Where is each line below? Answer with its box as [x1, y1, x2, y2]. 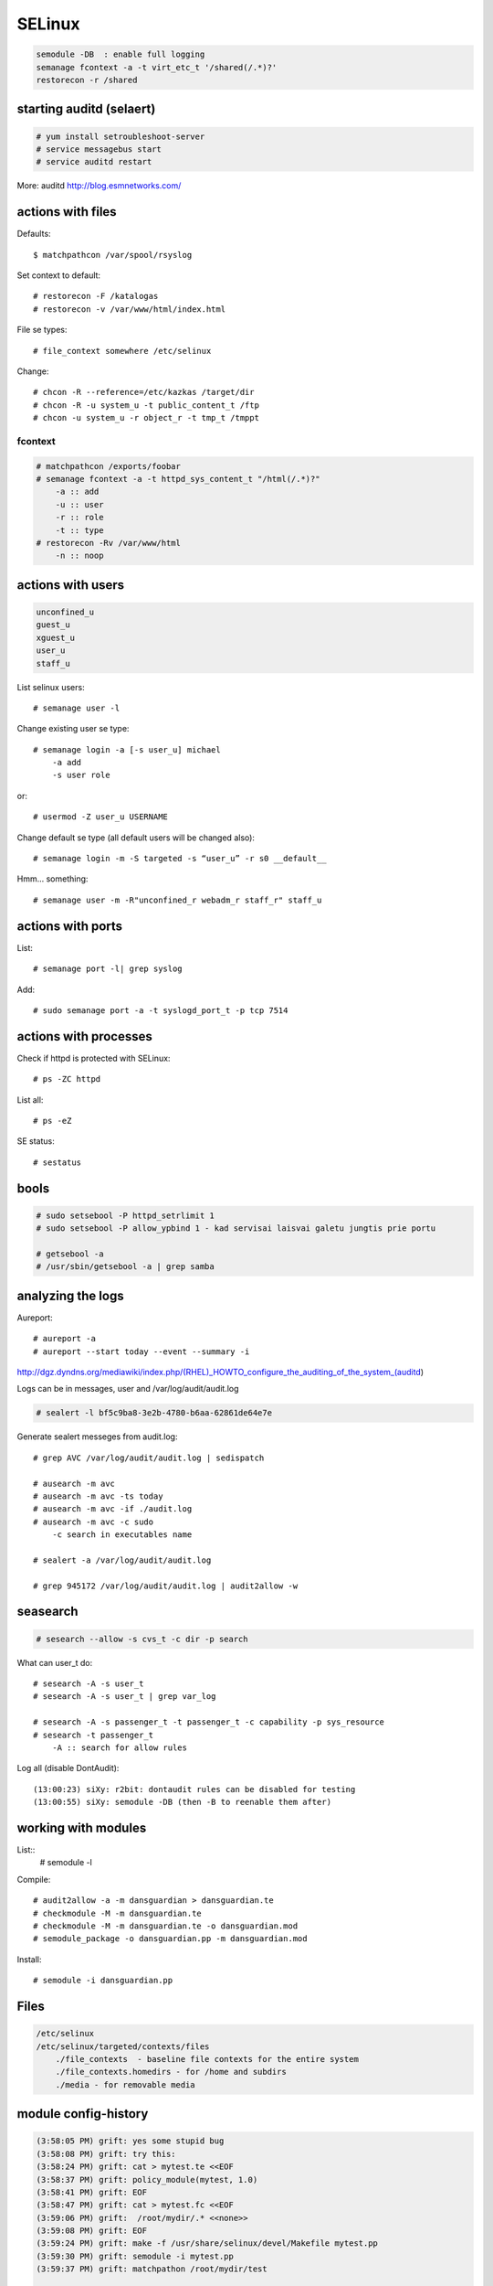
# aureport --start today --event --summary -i [33, 1346, 250, 1357]
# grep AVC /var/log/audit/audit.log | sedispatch [33, 1452, 265, 1463]
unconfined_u [36, 606, 95, 617]
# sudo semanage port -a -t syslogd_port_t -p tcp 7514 [33, 1005, 288, 1015]
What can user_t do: [16, 1657, 93, 1668]
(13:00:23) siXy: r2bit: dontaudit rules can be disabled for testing [33, 1784, 356, 1794]
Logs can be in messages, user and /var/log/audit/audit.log [16, 1383, 239, 1394]
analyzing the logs [16, 1287, 124, 1303]
